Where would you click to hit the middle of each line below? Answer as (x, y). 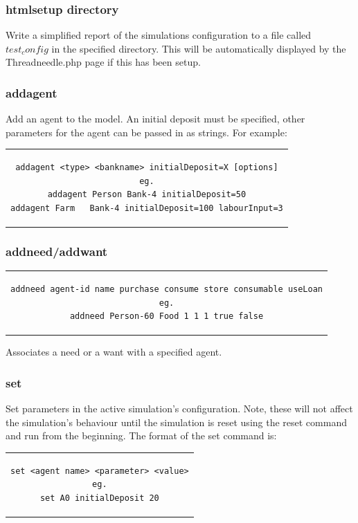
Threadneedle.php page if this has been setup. (103, 62)
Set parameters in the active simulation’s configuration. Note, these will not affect (179, 409)
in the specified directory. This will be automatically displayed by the (199, 48)
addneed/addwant (57, 251)
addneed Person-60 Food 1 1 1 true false (167, 316)
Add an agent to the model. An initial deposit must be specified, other (155, 119)
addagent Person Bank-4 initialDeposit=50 (147, 195)
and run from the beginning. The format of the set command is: (141, 435)
